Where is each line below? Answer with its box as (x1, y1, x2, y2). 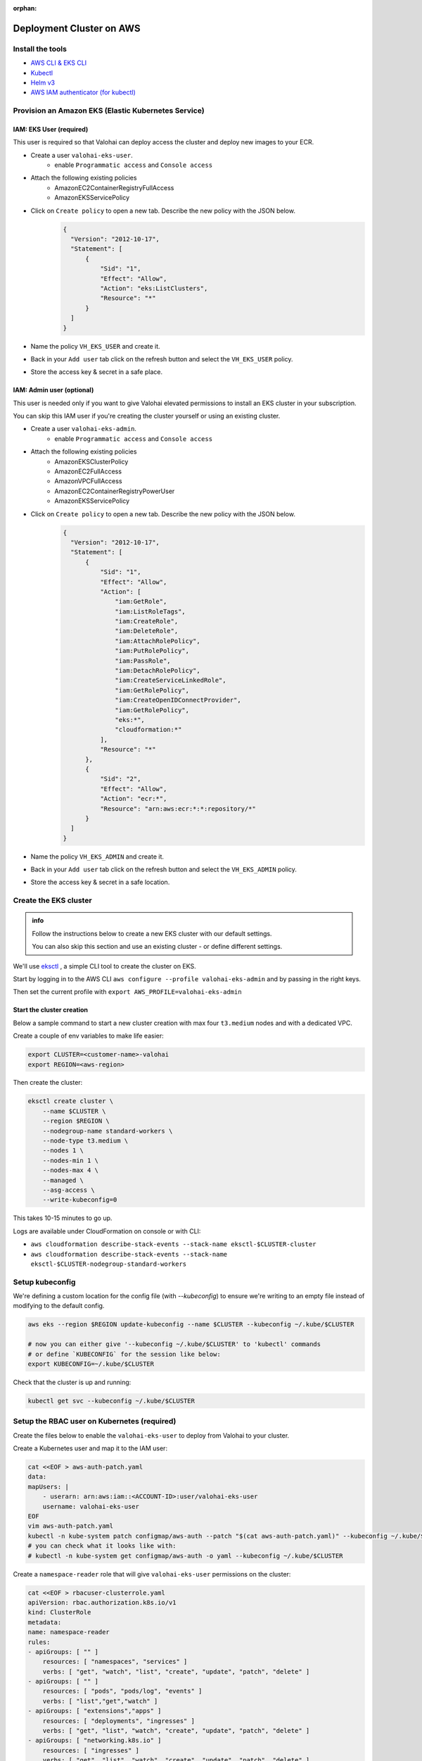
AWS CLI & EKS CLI (30, 58, 87, 67)
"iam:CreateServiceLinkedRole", (115, 676, 226, 685)
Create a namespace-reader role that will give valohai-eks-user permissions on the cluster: (13, 1569, 291, 1578)
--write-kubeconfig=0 (42, 1196, 117, 1204)
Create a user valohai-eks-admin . (30, 425, 137, 433)
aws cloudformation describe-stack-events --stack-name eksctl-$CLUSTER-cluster (30, 1240, 316, 1248)
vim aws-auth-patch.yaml (27, 1522, 114, 1530)
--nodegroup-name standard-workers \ (42, 1127, 173, 1135)
